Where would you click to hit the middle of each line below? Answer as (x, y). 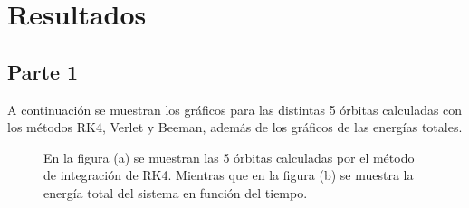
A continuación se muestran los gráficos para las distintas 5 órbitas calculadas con (235, 109)
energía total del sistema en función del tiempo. (176, 192)
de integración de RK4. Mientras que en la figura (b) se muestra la (229, 175)
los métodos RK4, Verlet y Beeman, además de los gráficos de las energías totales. (235, 127)
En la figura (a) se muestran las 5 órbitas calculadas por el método (229, 157)
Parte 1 (43, 71)
